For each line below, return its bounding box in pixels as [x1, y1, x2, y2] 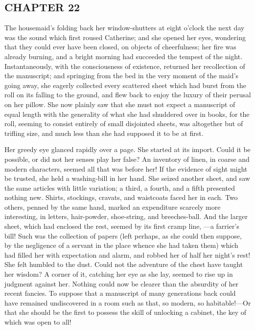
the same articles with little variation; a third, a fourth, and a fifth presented [4, 182, 235, 193]
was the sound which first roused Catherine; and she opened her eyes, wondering [4, 32, 246, 42]
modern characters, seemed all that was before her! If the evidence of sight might [4, 163, 248, 174]
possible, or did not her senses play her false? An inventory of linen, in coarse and [4, 154, 250, 164]
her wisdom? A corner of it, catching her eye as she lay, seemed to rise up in [4, 269, 233, 279]
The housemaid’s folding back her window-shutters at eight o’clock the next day [4, 22, 245, 33]
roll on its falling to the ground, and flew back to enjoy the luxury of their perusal [4, 89, 251, 100]
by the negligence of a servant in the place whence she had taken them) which [4, 240, 238, 250]
